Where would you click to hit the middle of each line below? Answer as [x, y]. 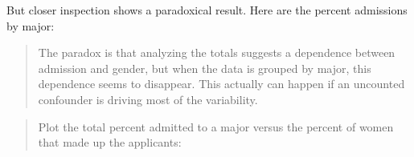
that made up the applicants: [110, 142]
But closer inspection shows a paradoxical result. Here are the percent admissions [207, 10]
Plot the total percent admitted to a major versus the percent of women [216, 126]
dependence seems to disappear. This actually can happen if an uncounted [221, 84]
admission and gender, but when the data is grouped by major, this [205, 68]
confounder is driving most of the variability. [148, 99]
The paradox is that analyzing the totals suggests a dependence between [217, 52]
